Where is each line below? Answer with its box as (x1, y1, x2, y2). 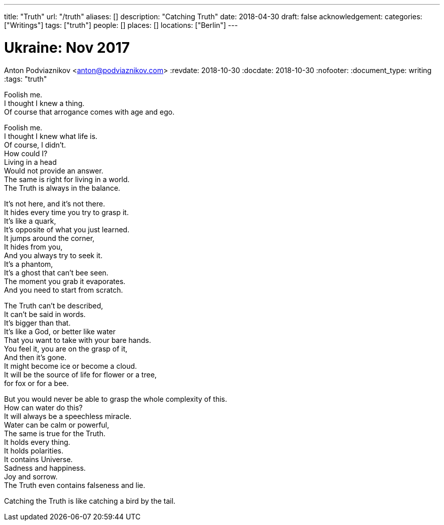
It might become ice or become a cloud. (4, 361, 137, 370)
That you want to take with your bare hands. (4, 335, 151, 344)
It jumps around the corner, (4, 233, 95, 242)
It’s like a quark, (4, 216, 56, 225)
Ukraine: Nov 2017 (4, 39, 130, 56)
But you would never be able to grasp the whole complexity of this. (4, 394, 227, 403)
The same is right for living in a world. (4, 174, 130, 184)
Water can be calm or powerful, (4, 420, 109, 429)
